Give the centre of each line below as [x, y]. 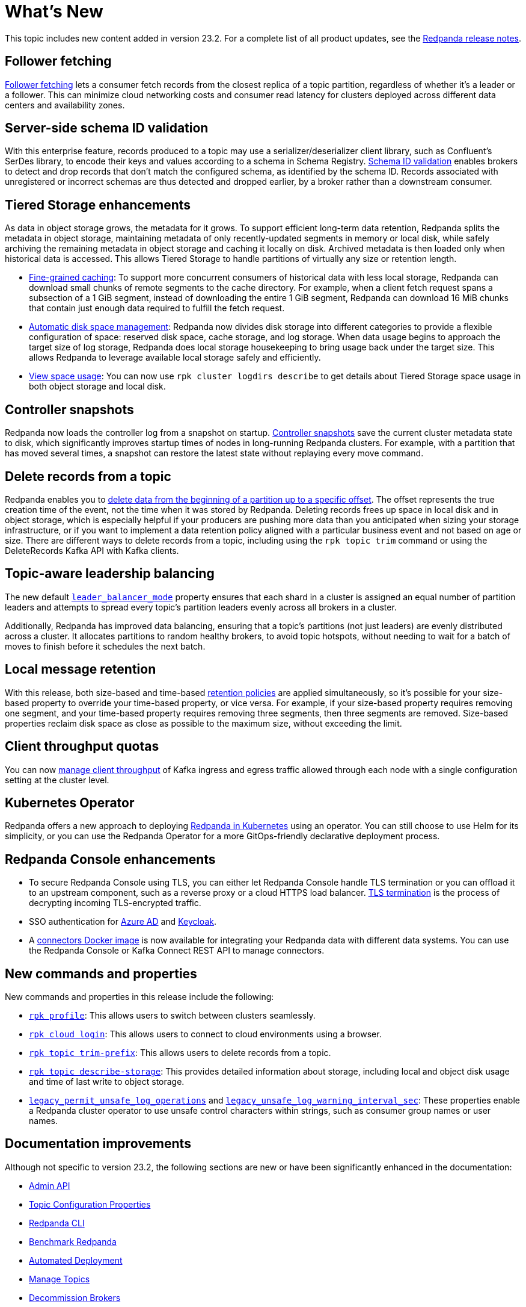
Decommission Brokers [75, 1297]
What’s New [54, 11]
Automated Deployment [76, 1260]
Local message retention [81, 669]
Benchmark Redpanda [73, 1241]
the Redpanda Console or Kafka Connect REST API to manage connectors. [177, 951]
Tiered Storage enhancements [98, 205]
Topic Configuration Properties [90, 1204]
